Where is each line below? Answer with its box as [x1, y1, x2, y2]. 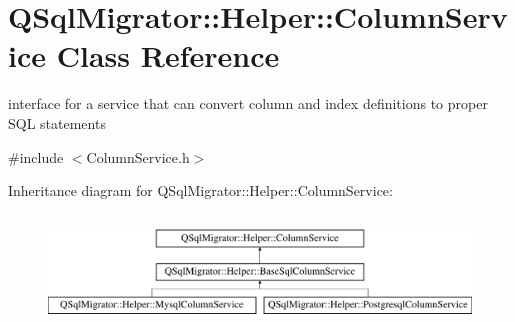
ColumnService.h [86, 146, 190, 167]
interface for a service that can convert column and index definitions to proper [8, 93, 488, 114]
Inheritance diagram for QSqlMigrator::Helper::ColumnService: [8, 180, 393, 201]
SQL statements [8, 112, 106, 133]
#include [8, 146, 64, 167]
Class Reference [56, 35, 280, 76]
